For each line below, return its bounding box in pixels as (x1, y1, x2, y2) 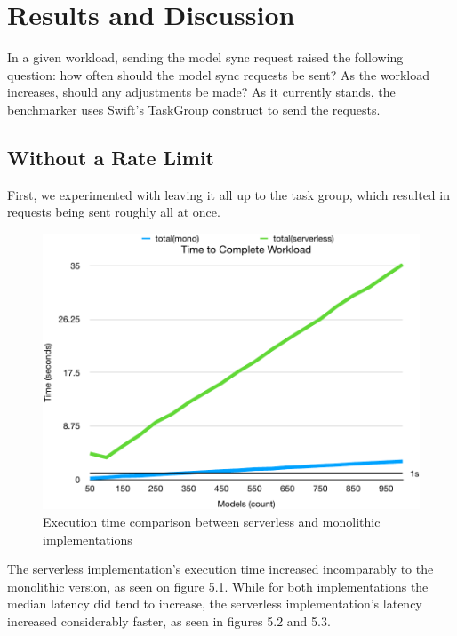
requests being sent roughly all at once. (7, 203, 220, 221)
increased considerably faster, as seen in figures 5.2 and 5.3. (7, 611, 331, 630)
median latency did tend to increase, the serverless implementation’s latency (7, 594, 422, 613)
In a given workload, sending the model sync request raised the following (7, 48, 404, 67)
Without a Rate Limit (7, 143, 214, 171)
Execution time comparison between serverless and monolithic (43, 512, 381, 530)
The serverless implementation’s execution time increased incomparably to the (7, 560, 434, 578)
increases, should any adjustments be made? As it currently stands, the (7, 83, 396, 101)
